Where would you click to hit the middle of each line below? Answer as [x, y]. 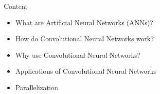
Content [16, 6]
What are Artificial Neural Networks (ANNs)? [84, 22]
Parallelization [37, 87]
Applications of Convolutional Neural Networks [86, 71]
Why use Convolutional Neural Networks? [78, 55]
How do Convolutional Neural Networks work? [85, 39]
